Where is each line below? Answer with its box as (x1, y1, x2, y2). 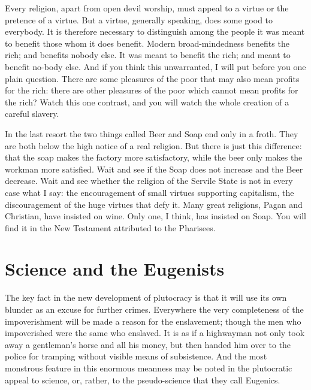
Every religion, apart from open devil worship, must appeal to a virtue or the (5, 2, 289, 14)
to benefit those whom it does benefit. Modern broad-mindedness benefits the (5, 37, 289, 49)
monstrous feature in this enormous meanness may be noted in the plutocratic (5, 361, 292, 374)
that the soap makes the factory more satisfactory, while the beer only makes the (5, 151, 303, 164)
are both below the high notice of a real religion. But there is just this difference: (5, 139, 302, 152)
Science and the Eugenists (5, 256, 225, 281)
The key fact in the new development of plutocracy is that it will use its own (5, 291, 287, 304)
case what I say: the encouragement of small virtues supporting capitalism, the (5, 186, 294, 198)
